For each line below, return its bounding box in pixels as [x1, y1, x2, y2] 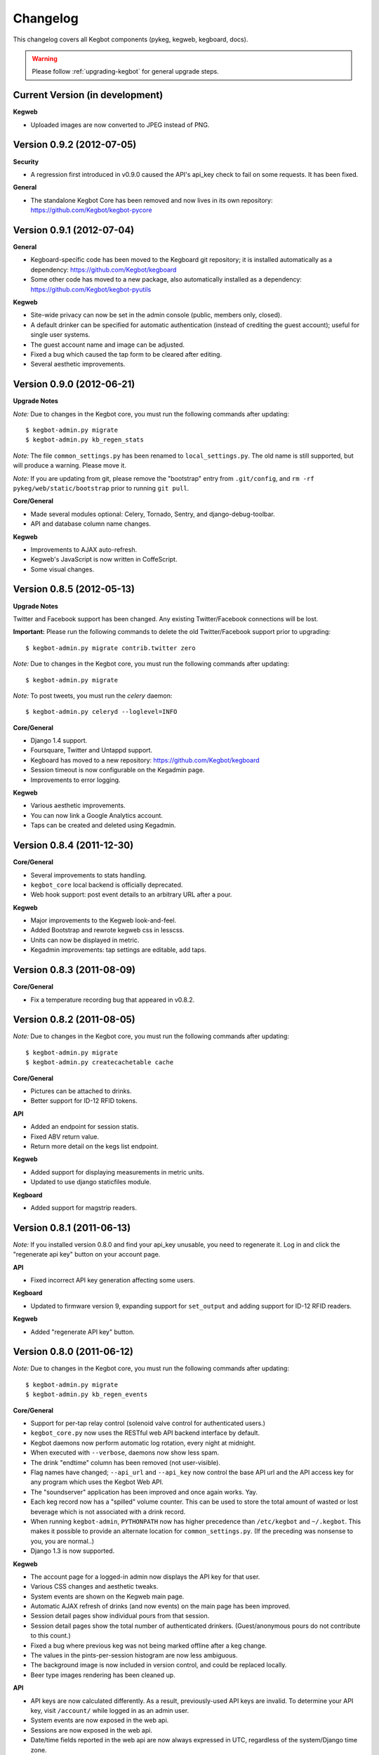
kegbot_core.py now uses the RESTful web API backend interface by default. [30, 1429, 260, 1437]
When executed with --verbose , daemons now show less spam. [30, 1448, 220, 1457]
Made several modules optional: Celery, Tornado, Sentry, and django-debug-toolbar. [30, 510, 275, 518]
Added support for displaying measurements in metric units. [30, 1167, 204, 1176]
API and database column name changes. [30, 519, 151, 528]
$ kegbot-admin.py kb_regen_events [25, 1391, 148, 1398]
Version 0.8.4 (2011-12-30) [13, 840, 134, 852]
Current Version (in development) [13, 89, 164, 101]
